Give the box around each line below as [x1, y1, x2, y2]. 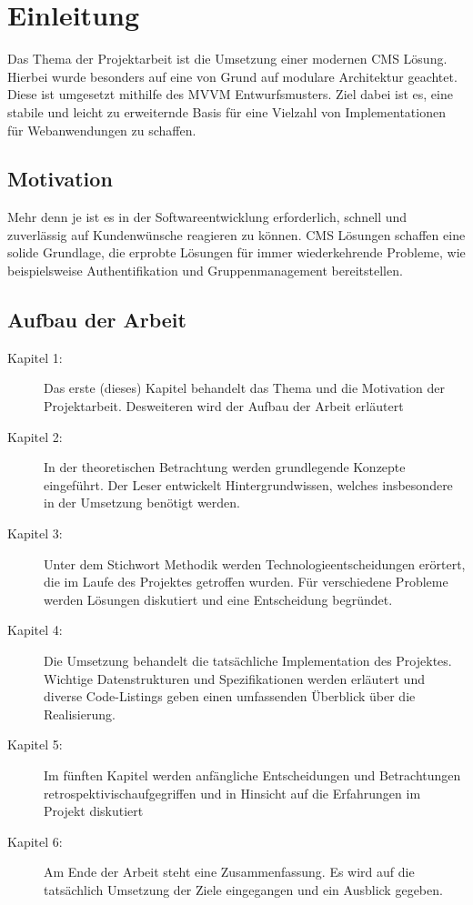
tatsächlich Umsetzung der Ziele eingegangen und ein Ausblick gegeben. [44, 880, 443, 899]
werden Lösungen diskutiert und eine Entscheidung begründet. [44, 589, 393, 608]
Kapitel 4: [7, 620, 63, 639]
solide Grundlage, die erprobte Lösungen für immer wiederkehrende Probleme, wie [7, 243, 466, 262]
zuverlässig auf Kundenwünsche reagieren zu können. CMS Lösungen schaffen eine [7, 225, 466, 244]
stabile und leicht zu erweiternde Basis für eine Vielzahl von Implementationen [7, 102, 446, 121]
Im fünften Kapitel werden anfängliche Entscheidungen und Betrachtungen [44, 765, 461, 784]
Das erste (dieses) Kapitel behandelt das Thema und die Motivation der [44, 378, 445, 397]
